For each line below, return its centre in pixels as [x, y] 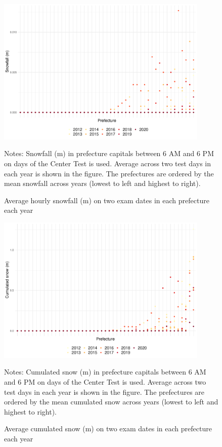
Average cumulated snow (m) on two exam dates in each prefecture [108, 429]
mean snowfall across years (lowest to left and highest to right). [102, 183]
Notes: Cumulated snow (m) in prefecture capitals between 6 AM [105, 372]
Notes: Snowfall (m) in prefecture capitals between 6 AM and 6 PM [109, 153]
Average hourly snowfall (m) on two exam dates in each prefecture [107, 200]
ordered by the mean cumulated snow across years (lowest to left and [111, 402]
